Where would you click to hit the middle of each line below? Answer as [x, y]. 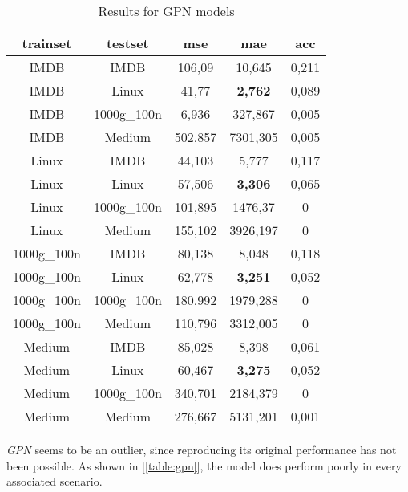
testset [127, 43]
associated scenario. [55, 481]
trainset [47, 43]
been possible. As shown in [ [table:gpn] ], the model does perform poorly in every [204, 465]
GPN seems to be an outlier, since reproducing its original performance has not [202, 449]
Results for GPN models [166, 11]
